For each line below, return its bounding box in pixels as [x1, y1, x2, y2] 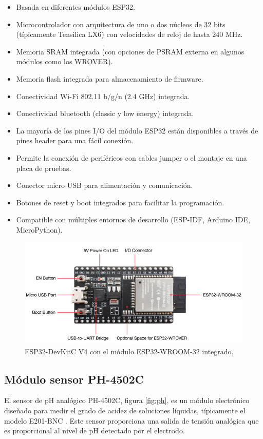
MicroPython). [16, 224, 63, 235]
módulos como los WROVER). [16, 56, 113, 67]
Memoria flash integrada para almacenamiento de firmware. [16, 73, 203, 84]
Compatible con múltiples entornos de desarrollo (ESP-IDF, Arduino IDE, [16, 214, 250, 225]
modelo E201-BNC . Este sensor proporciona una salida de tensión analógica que [4, 415, 259, 426]
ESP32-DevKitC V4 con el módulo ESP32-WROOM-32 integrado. [25, 346, 234, 356]
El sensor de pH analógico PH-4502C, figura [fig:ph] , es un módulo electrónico [4, 395, 250, 406]
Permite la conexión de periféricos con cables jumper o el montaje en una [16, 152, 247, 163]
